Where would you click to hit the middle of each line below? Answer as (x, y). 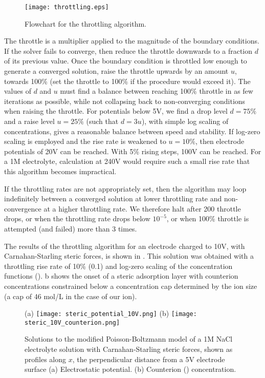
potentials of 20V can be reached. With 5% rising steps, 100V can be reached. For (133, 151)
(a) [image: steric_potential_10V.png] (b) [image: (111, 313)
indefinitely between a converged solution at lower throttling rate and (113, 198)
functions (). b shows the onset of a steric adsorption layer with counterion (121, 276)
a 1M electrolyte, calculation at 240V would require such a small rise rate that (127, 161)
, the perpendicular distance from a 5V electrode (149, 359)
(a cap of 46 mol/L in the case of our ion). (71, 296)
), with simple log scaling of (185, 121)
